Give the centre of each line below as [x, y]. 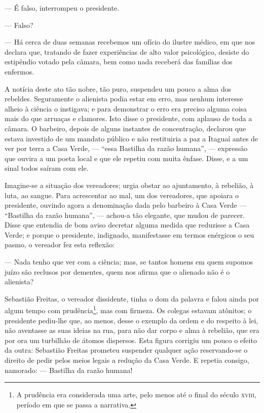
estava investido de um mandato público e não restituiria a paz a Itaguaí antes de [131, 138]
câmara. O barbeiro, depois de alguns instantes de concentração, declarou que [125, 128]
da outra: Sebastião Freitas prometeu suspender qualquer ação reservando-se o [126, 350]
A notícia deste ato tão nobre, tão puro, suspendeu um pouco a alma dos [118, 88]
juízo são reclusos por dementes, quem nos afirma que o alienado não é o [117, 271]
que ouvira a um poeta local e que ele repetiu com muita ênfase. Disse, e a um [126, 158]
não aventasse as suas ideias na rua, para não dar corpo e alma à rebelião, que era [132, 330]
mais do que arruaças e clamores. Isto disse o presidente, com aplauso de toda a [128, 118]
